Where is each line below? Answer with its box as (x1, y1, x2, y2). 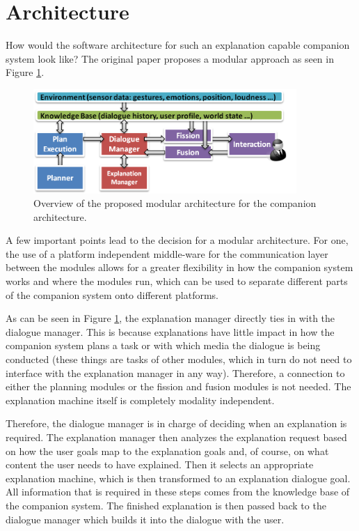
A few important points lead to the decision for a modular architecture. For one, (6, 233, 349, 247)
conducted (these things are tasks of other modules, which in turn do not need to (6, 352, 352, 367)
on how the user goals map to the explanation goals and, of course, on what (6, 443, 329, 458)
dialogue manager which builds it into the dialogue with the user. (6, 511, 285, 526)
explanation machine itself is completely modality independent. (6, 392, 275, 407)
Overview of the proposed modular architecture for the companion (33, 196, 317, 210)
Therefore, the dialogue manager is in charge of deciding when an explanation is (6, 416, 347, 431)
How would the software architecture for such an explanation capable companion (6, 38, 350, 52)
